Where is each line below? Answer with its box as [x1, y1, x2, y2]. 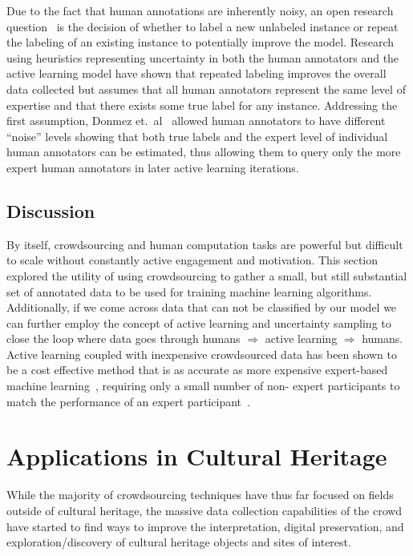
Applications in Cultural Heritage [6, 440, 387, 473]
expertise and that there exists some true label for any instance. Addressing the [6, 96, 398, 113]
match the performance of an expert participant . [6, 393, 250, 409]
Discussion [6, 198, 95, 223]
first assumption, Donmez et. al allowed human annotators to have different [6, 112, 386, 129]
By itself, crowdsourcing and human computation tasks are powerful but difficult [6, 236, 403, 252]
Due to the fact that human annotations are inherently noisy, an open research [6, 2, 394, 18]
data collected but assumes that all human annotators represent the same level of [6, 80, 406, 97]
